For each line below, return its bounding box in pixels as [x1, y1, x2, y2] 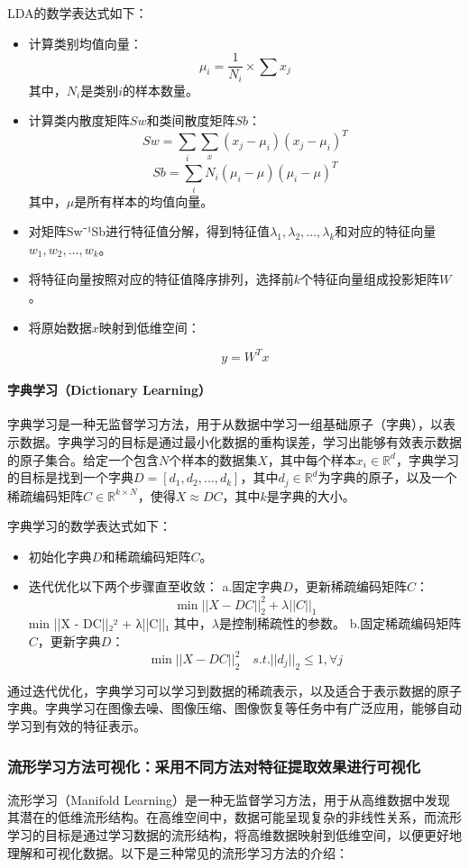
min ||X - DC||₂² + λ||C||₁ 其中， [28, 614, 212, 633]
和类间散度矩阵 [146, 111, 235, 130]
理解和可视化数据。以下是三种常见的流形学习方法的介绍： [7, 843, 348, 862]
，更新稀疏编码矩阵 [292, 577, 407, 596]
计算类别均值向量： [28, 33, 143, 52]
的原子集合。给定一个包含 [7, 450, 159, 469]
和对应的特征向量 [335, 222, 437, 241]
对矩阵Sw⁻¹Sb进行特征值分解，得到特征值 [28, 222, 271, 241]
